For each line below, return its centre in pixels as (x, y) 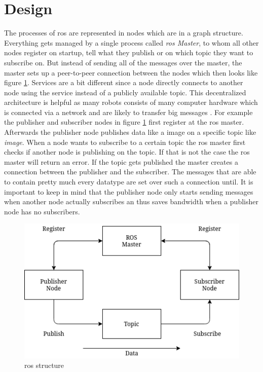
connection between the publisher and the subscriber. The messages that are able (130, 172)
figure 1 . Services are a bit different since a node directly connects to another (124, 82)
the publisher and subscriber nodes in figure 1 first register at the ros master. (124, 122)
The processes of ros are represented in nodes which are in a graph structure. (124, 33)
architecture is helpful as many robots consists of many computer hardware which (131, 102)
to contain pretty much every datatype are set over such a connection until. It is (129, 182)
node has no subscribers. (42, 211)
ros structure (44, 365)
